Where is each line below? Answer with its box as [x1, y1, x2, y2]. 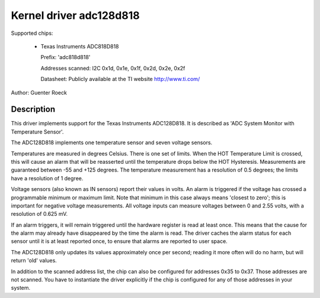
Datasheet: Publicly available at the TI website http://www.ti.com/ [40, 76, 200, 83]
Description [11, 104, 56, 115]
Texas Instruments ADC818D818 [40, 43, 119, 50]
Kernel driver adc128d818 [11, 9, 140, 22]
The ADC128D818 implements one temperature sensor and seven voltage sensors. [11, 139, 213, 146]
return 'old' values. [11, 257, 57, 264]
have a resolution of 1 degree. [11, 174, 84, 182]
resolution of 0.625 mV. [11, 210, 68, 218]
